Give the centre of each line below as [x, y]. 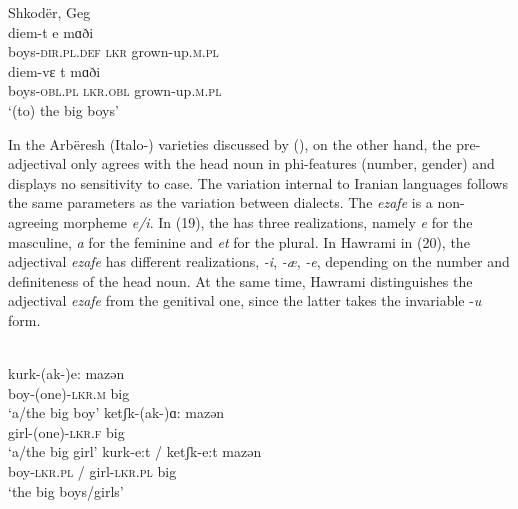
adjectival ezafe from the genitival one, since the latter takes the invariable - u [245, 300]
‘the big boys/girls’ [66, 490]
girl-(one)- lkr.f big [66, 431]
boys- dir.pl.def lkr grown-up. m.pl [113, 51]
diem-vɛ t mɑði [54, 70]
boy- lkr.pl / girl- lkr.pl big [92, 471]
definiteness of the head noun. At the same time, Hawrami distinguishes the [240, 280]
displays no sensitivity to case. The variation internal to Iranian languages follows [258, 182]
